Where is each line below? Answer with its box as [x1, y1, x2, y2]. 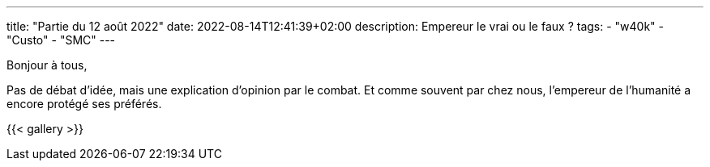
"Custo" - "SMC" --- [6, 33, 116, 47]
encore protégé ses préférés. [6, 97, 162, 111]
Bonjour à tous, [6, 58, 88, 72]
